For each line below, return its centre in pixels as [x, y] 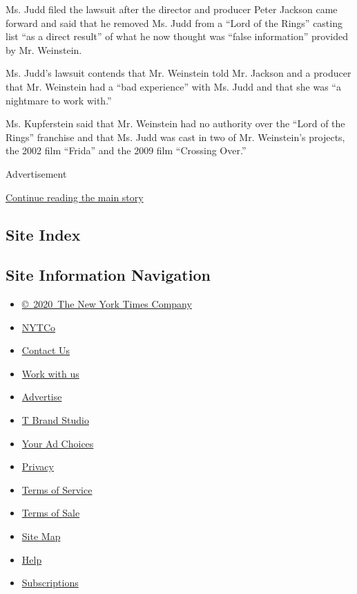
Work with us [50, 373]
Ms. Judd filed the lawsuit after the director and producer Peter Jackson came [172, 9]
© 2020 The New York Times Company [107, 304]
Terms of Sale [51, 513]
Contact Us [46, 350]
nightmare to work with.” [59, 100]
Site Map [41, 536]
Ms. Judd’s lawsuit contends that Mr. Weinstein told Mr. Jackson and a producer [178, 73]
